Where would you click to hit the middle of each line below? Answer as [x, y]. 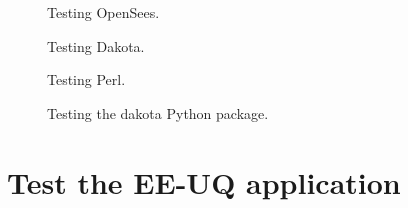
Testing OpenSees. [103, 12]
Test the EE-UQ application [204, 181]
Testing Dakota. [96, 45]
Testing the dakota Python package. [158, 112]
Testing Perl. [86, 79]
